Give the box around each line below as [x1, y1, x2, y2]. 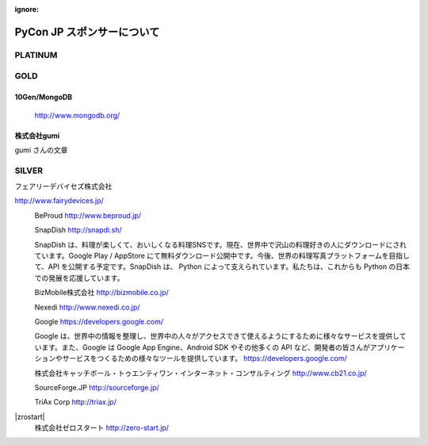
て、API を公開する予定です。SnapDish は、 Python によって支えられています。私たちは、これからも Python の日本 [34, 262, 410, 271]
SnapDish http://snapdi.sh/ [34, 225, 122, 235]
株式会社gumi [14, 131, 60, 140]
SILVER [14, 165, 44, 176]
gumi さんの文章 [14, 145, 68, 155]
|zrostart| [14, 412, 45, 421]
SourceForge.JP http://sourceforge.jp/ [34, 382, 160, 392]
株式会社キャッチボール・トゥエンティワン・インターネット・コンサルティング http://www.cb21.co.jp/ [34, 368, 368, 378]
